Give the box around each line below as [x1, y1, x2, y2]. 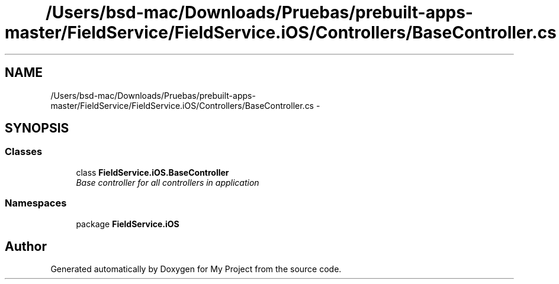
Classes [5, 146, 43, 158]
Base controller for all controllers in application [76, 177, 259, 188]
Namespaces [5, 197, 67, 209]
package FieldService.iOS [76, 218, 179, 229]
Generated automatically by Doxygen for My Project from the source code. [50, 264, 342, 275]
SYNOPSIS [5, 121, 69, 136]
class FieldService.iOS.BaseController [76, 167, 229, 177]
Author [5, 238, 47, 254]
